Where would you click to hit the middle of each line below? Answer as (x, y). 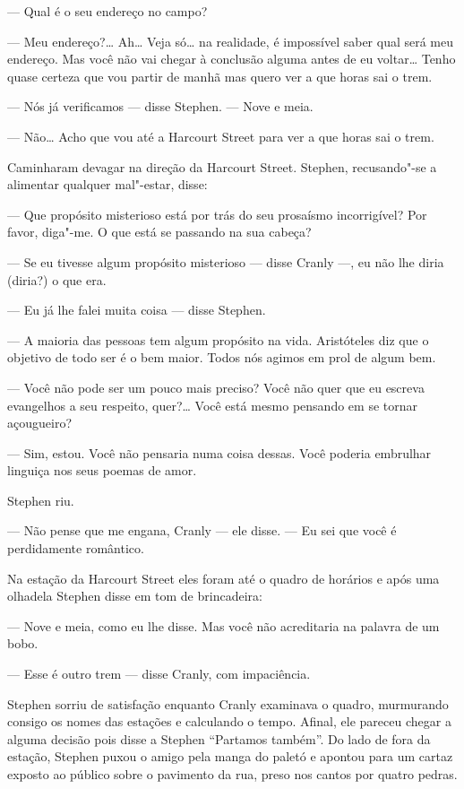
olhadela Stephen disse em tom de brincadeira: (135, 596)
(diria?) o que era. (57, 279)
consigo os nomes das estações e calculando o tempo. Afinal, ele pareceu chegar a (229, 721)
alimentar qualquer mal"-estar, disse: (107, 184)
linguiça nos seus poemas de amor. (102, 470)
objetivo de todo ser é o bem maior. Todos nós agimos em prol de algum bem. (222, 357)
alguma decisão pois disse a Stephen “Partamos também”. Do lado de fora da (219, 738)
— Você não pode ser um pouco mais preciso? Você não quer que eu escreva (216, 387)
